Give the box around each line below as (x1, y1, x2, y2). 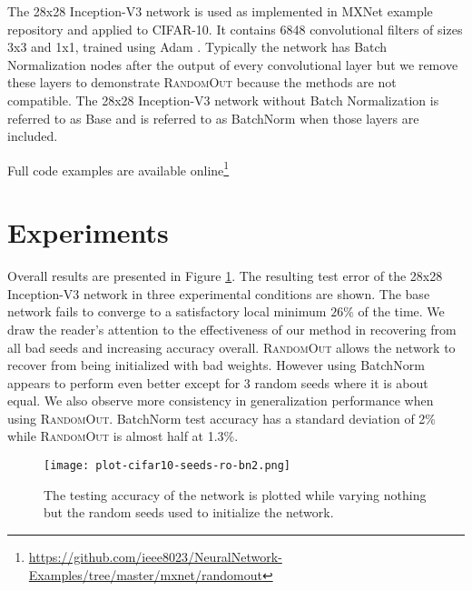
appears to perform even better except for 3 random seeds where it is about (7, 373, 428, 392)
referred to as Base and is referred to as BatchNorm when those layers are (7, 108, 419, 127)
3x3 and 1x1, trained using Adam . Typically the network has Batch (7, 37, 388, 56)
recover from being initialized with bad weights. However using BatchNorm (7, 356, 425, 375)
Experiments (7, 214, 169, 251)
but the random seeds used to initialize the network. (44, 503, 334, 522)
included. (7, 126, 58, 145)
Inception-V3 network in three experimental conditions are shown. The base (7, 284, 430, 303)
